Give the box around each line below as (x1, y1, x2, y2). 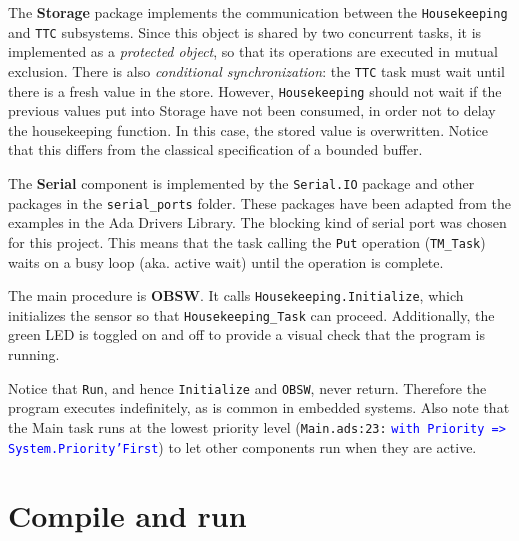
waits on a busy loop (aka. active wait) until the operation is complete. (8, 251, 444, 272)
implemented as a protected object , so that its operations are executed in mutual (8, 41, 498, 62)
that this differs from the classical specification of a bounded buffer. (8, 139, 423, 160)
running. (8, 344, 60, 365)
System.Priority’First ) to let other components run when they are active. (8, 436, 477, 457)
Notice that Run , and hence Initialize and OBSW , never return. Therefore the (8, 377, 487, 398)
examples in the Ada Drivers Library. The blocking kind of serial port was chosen (8, 212, 507, 233)
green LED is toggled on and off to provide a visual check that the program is (8, 324, 485, 345)
